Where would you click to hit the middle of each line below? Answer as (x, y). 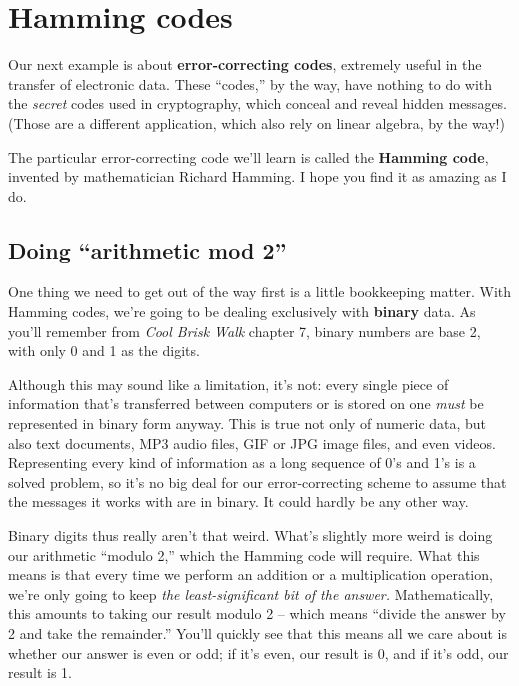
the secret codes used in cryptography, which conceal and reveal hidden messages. (258, 103)
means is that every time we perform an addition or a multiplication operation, (250, 574)
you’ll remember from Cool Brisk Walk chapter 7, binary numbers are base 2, (244, 330)
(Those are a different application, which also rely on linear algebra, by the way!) (256, 122)
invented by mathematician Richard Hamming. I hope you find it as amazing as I (257, 176)
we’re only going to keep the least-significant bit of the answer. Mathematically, (251, 593)
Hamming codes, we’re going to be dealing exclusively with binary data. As (242, 311)
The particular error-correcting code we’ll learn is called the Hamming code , (248, 156)
